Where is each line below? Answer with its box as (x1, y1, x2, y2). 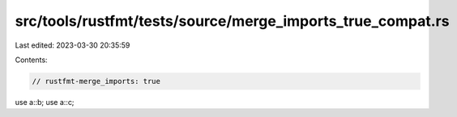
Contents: (15, 55, 48, 65)
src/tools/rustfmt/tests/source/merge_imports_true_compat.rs (15, 12, 450, 30)
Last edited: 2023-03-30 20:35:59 (15, 40, 130, 50)
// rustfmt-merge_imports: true (32, 77, 161, 86)
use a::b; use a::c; (15, 97, 75, 107)
